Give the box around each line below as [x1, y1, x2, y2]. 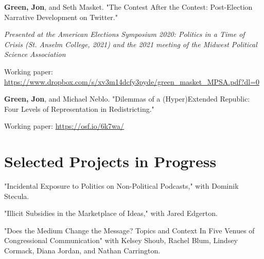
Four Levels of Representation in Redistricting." [4, 103, 154, 114]
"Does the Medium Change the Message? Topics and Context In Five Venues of [4, 225, 255, 235]
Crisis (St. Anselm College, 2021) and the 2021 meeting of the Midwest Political [4, 38, 257, 49]
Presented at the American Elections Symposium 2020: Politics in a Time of [4, 29, 245, 39]
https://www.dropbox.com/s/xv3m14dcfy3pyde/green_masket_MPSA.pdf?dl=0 [4, 76, 260, 87]
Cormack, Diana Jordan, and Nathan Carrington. [4, 245, 161, 256]
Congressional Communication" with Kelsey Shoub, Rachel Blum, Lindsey [4, 235, 238, 246]
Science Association [4, 49, 66, 59]
